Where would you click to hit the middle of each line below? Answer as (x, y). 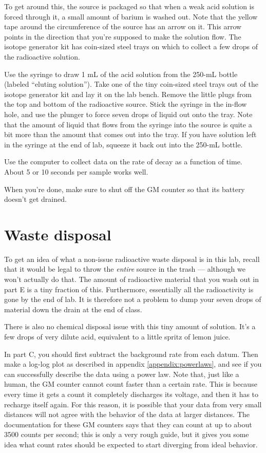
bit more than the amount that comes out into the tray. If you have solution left (130, 134)
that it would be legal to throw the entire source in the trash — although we (125, 269)
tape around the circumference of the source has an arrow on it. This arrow (123, 26)
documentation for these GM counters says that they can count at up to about (128, 424)
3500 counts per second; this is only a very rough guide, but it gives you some (127, 434)
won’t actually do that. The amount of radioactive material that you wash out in (132, 279)
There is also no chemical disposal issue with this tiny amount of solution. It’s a (130, 326)
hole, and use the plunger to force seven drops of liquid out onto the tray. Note (128, 114)
